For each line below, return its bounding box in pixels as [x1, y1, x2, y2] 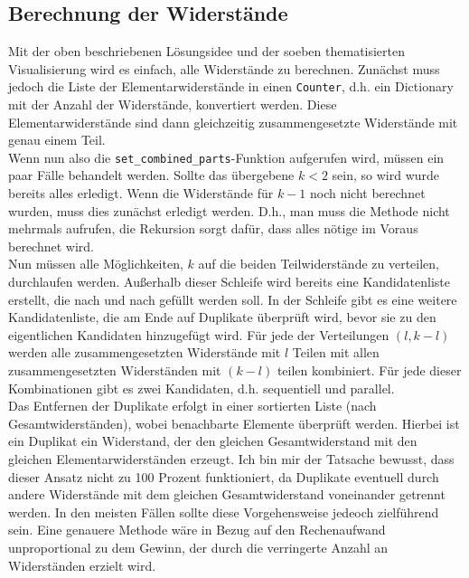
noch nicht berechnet [309, 184, 426, 203]
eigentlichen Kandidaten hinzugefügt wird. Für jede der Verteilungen [8, 325, 389, 344]
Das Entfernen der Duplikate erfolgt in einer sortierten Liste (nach [8, 396, 377, 415]
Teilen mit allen [292, 343, 380, 362]
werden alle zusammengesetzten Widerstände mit [8, 343, 281, 362]
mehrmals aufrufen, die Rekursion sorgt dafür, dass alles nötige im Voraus [8, 219, 418, 238]
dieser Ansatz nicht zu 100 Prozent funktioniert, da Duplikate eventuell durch [8, 467, 439, 486]
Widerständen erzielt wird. [8, 555, 156, 574]
